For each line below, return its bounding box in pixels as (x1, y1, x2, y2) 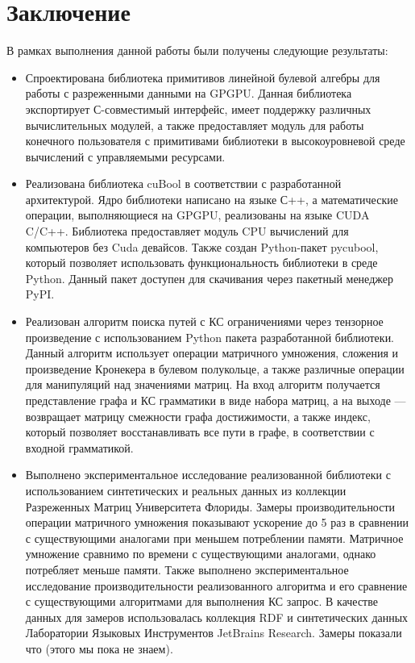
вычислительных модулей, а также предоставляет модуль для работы (25, 116, 364, 133)
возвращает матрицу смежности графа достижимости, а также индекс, (25, 407, 371, 424)
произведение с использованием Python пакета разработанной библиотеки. (25, 328, 395, 345)
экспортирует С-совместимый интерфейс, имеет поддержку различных (25, 100, 371, 117)
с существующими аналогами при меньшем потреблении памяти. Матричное (25, 529, 404, 546)
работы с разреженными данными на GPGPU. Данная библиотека (25, 85, 352, 102)
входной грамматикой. (25, 439, 134, 456)
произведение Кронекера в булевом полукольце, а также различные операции (25, 360, 405, 377)
